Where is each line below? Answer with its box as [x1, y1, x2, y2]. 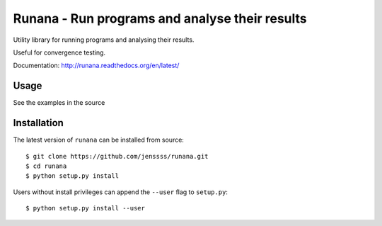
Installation [13, 117, 64, 129]
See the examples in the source [13, 98, 105, 107]
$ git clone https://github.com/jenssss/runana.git [25, 152, 209, 160]
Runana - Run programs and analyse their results [13, 11, 307, 26]
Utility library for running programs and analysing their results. [13, 35, 195, 44]
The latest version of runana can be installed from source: [13, 135, 184, 145]
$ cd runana [25, 162, 67, 170]
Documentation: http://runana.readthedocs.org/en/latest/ [13, 61, 180, 70]
